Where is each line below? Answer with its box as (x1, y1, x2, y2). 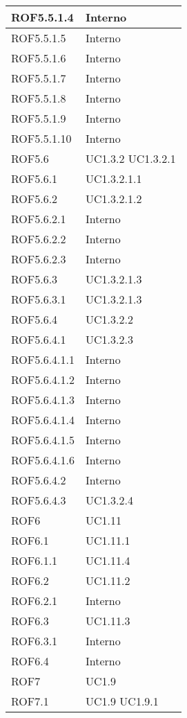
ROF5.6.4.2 (11, 472, 66, 488)
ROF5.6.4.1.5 (11, 432, 75, 448)
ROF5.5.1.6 (11, 50, 66, 66)
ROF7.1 (11, 693, 49, 709)
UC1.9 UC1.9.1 (86, 693, 159, 709)
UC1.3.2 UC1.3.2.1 (86, 150, 176, 166)
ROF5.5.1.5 (11, 30, 66, 46)
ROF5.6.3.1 (11, 291, 66, 307)
